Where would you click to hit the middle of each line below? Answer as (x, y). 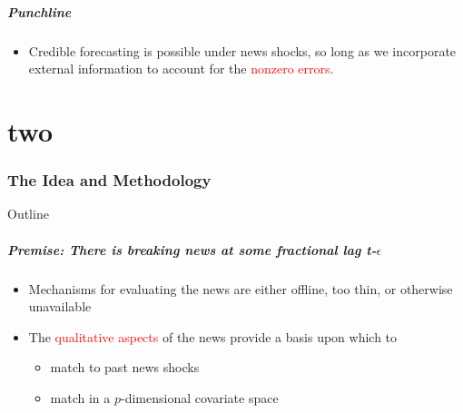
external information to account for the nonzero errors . (181, 69)
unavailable (60, 306)
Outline (28, 214)
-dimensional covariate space (200, 397)
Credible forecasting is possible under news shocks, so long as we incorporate (242, 50)
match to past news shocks (125, 367)
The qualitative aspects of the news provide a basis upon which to (213, 336)
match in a (80, 397)
